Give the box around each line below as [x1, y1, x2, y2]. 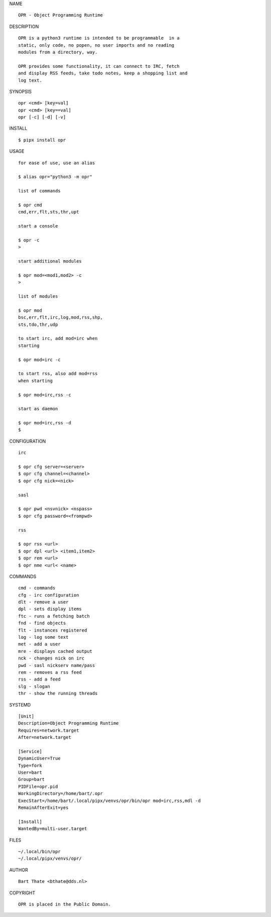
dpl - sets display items [18, 606, 82, 612]
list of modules [18, 294, 58, 299]
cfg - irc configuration [18, 592, 79, 598]
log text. [18, 77, 42, 83]
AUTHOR [9, 867, 28, 873]
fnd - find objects [18, 620, 66, 626]
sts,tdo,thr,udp [18, 321, 58, 327]
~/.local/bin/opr [18, 849, 61, 854]
